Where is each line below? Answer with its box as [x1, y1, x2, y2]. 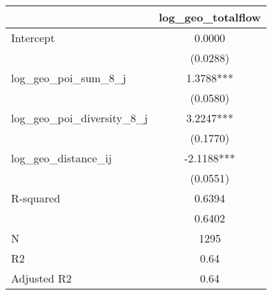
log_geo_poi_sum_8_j [11, 70, 126, 86]
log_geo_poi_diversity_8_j [11, 110, 148, 126]
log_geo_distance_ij [11, 150, 112, 166]
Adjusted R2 [11, 270, 72, 286]
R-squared [11, 190, 61, 206]
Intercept [11, 30, 55, 46]
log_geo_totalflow [158, 9, 261, 25]
